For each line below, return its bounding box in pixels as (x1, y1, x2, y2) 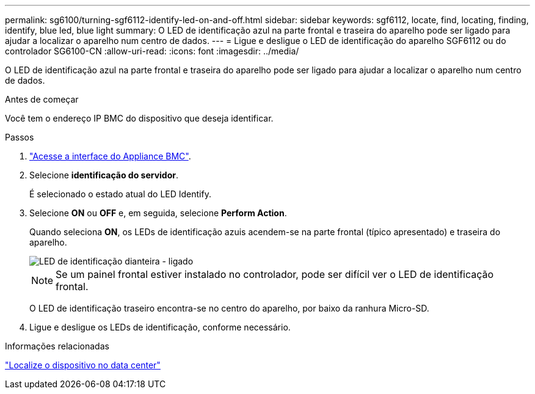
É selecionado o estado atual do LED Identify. (29, 189, 211, 199)
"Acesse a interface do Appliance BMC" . (29, 151, 191, 161)
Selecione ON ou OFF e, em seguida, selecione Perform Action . (29, 208, 287, 218)
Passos (5, 132, 34, 142)
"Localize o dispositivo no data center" (5, 360, 161, 370)
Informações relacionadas (5, 341, 109, 351)
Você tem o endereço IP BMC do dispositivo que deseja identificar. (5, 113, 274, 123)
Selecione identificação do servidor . (29, 170, 179, 180)
